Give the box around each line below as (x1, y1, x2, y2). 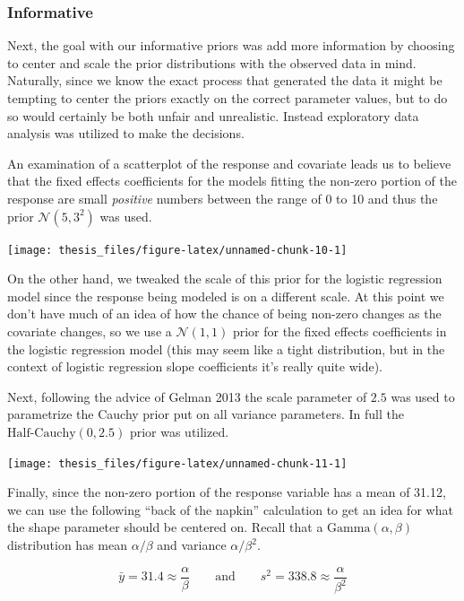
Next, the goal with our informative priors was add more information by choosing (7, 36, 455, 55)
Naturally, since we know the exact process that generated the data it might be (7, 71, 443, 90)
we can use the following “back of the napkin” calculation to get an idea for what (7, 500, 453, 518)
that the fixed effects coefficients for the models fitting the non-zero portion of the (7, 171, 457, 190)
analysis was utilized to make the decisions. (7, 124, 245, 143)
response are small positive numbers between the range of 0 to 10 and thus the (7, 188, 438, 207)
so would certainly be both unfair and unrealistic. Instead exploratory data (7, 106, 419, 125)
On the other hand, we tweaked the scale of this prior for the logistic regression (7, 269, 443, 288)
